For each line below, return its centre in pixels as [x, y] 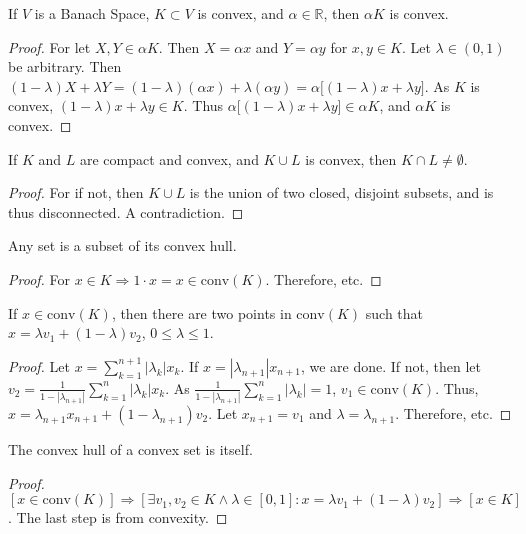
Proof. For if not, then [76, 192]
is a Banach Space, [92, 13]
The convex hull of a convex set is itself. [130, 449]
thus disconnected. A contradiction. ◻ [126, 211]
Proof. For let [49, 46]
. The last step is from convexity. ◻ [118, 517]
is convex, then [351, 158]
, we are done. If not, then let [391, 365]
